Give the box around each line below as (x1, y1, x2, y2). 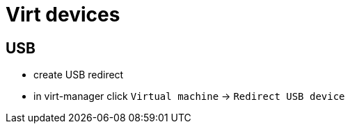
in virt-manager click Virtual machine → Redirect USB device (33, 90, 345, 103)
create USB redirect (33, 69, 124, 81)
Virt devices (6, 3, 120, 26)
